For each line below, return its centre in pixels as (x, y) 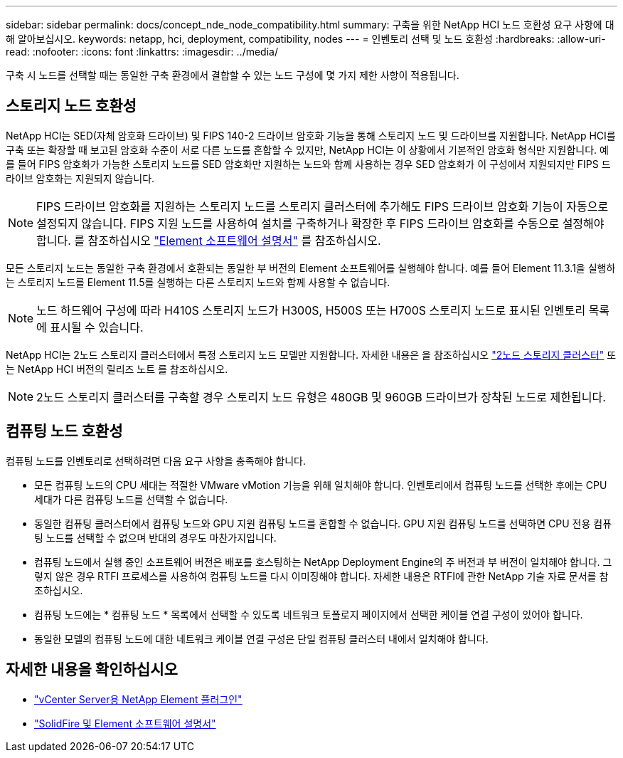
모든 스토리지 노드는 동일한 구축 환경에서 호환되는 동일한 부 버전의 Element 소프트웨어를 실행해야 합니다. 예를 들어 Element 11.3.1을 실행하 (311, 268)
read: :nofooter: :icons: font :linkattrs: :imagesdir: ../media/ (142, 52)
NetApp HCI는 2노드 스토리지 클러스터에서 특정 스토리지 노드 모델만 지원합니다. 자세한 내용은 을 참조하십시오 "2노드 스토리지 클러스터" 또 (311, 354)
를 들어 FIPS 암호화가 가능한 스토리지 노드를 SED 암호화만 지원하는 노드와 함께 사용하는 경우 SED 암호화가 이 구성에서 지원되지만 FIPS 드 (308, 164)
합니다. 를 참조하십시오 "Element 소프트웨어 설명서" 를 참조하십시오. (209, 240)
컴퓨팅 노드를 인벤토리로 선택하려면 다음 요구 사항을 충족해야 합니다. (156, 460)
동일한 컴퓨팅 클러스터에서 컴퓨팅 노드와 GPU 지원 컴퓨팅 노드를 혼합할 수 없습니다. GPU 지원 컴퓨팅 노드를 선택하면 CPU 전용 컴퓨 (323, 523)
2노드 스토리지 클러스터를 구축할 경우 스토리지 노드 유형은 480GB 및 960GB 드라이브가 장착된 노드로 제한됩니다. (321, 397)
